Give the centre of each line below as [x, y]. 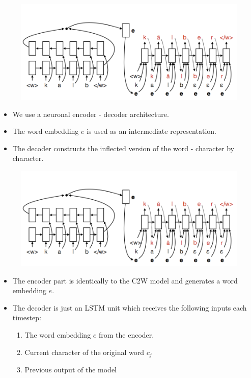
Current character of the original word [84, 352]
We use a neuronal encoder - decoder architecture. [91, 114]
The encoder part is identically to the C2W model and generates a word [125, 280]
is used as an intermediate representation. [151, 131]
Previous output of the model [71, 370]
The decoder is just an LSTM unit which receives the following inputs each [130, 307]
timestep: [27, 317]
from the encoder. [127, 335]
